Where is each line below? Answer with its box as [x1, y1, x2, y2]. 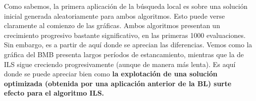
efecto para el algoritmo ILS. [4, 88, 104, 98]
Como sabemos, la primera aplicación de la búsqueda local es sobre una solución [4, 1, 248, 11]
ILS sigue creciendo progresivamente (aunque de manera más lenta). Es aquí [4, 59, 236, 69]
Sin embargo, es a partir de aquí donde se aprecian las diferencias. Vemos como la [4, 39, 253, 50]
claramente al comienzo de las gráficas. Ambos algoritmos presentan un [4, 20, 220, 31]
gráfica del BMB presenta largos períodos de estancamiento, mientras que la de [4, 49, 244, 59]
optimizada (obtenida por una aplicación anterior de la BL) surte [4, 78, 232, 88]
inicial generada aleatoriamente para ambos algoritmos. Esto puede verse [4, 10, 225, 21]
